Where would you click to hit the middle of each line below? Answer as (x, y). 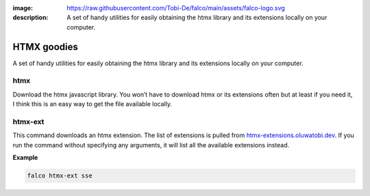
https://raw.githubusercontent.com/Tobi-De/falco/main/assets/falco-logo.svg (176, 8)
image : (23, 8)
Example (25, 158)
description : (30, 18)
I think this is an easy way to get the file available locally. (92, 104)
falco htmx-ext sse (60, 176)
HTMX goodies (45, 47)
